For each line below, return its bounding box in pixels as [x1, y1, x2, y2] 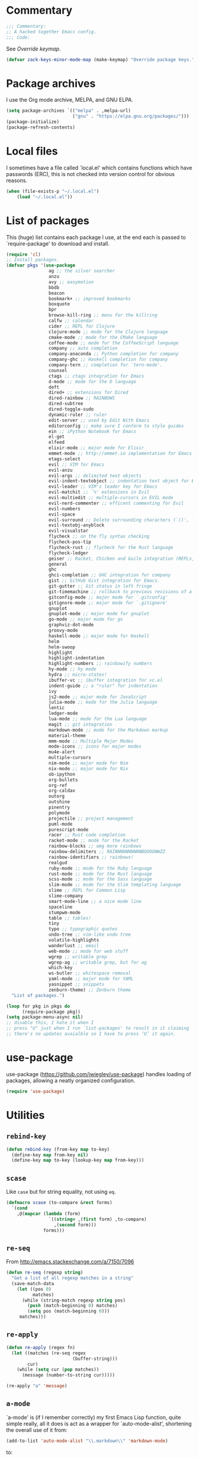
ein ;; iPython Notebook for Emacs [48, 428, 136, 434]
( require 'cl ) [6, 251, 41, 258]
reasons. [6, 177, 28, 184]
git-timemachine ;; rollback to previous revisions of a [48, 588, 192, 595]
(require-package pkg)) [21, 1009, 81, 1015]
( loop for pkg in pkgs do [6, 1003, 70, 1009]
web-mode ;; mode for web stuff [48, 948, 129, 954]
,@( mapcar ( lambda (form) [17, 1211, 81, 1216]
